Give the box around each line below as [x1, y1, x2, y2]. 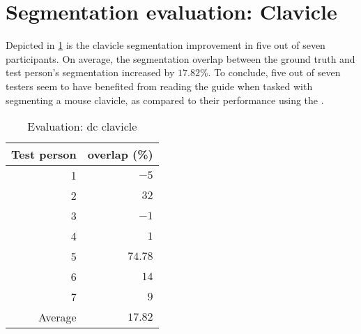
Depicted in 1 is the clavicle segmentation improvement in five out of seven [6, 38, 325, 52]
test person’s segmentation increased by [6, 65, 175, 80]
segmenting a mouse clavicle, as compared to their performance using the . [6, 92, 324, 107]
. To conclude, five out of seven [208, 65, 341, 80]
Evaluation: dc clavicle [27, 118, 137, 135]
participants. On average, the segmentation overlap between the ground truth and [6, 51, 355, 66]
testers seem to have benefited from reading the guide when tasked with [6, 78, 313, 93]
